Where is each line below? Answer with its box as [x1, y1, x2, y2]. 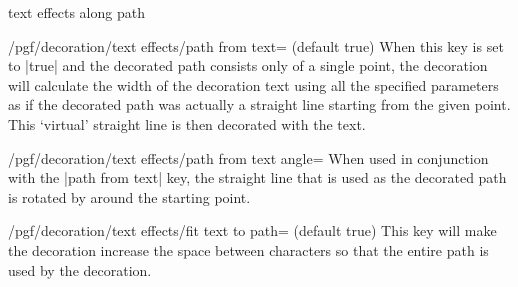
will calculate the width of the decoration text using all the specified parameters [8, 74, 499, 95]
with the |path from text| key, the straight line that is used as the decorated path [8, 167, 507, 188]
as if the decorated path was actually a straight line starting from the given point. [8, 94, 511, 115]
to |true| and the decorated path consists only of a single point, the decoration [8, 55, 488, 76]
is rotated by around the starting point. [8, 186, 251, 207]
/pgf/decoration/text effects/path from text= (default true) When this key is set [8, 35, 504, 56]
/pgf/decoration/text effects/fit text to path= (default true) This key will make [8, 220, 497, 241]
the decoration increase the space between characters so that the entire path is [8, 239, 489, 260]
